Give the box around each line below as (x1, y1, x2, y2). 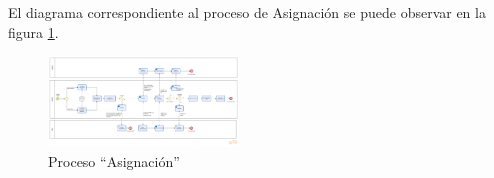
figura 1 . (8, 21, 59, 42)
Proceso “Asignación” (48, 150, 180, 171)
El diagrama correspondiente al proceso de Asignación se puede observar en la (8, 2, 486, 22)
